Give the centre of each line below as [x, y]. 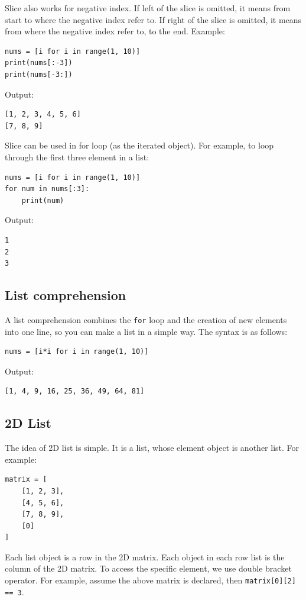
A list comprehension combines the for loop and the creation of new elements [146, 319]
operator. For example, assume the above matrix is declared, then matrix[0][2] [150, 580]
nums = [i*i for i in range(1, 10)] [77, 352]
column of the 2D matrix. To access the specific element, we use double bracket [148, 568]
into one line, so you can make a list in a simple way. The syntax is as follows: [146, 331]
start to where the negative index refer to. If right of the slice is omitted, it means [153, 19]
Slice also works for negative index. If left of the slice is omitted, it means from [148, 8]
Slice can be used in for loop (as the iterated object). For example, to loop [139, 145]
